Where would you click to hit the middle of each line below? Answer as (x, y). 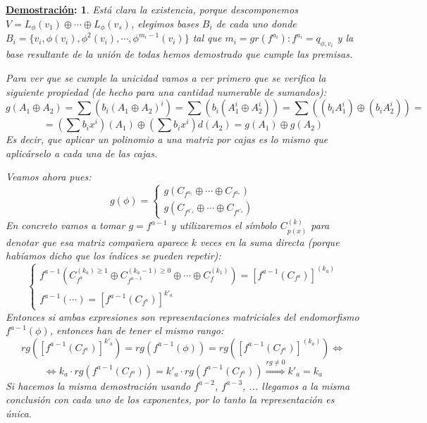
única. (19, 413)
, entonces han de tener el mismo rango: (137, 330)
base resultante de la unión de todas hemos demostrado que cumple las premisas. (179, 54)
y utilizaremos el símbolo (224, 225)
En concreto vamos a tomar (66, 225)
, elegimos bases (165, 23)
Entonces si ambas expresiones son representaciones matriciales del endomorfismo (182, 316)
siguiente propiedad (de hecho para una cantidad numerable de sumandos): (166, 91)
